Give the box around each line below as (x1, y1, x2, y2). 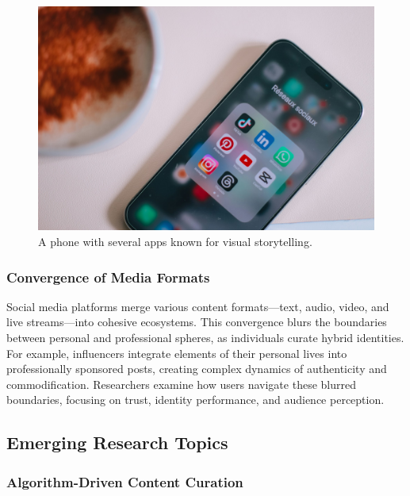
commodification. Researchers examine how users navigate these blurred (6, 375, 356, 392)
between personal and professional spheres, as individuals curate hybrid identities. (6, 329, 404, 345)
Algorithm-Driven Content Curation (6, 471, 243, 491)
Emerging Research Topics (6, 430, 228, 455)
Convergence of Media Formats (6, 267, 210, 286)
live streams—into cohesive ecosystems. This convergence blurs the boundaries (6, 313, 387, 330)
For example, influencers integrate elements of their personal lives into (6, 344, 347, 361)
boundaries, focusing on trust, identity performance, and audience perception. (6, 391, 385, 408)
